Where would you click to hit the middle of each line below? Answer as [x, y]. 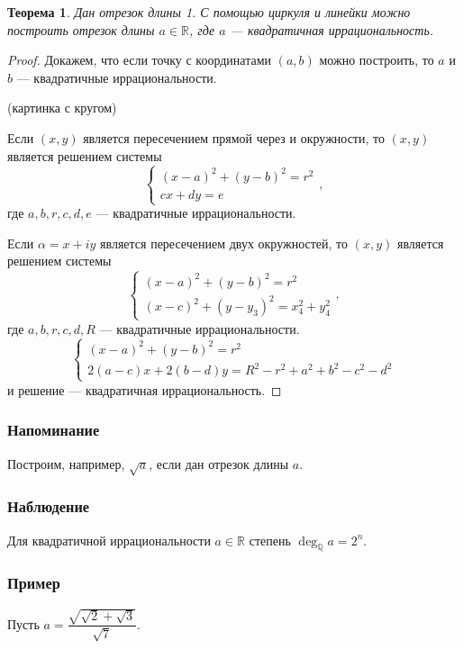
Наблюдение [49, 506]
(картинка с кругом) [62, 108]
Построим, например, [66, 463]
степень [270, 540]
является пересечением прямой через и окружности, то [234, 137]
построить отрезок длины [81, 29]
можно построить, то [377, 60]
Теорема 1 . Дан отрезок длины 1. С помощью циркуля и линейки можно [209, 12]
